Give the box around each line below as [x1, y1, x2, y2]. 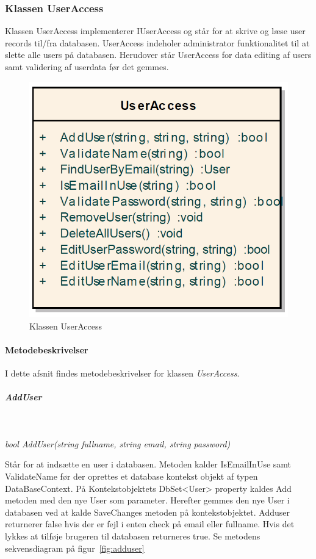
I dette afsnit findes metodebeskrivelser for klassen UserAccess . [5, 367, 240, 380]
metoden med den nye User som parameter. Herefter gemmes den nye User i [5, 494, 290, 507]
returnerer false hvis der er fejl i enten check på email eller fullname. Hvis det [5, 518, 295, 530]
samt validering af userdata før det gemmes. [5, 60, 169, 73]
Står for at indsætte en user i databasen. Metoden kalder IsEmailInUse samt [5, 458, 292, 471]
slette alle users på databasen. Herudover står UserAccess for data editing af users [5, 48, 312, 61]
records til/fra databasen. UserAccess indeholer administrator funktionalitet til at [5, 36, 310, 49]
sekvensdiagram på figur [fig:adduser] [5, 541, 145, 554]
